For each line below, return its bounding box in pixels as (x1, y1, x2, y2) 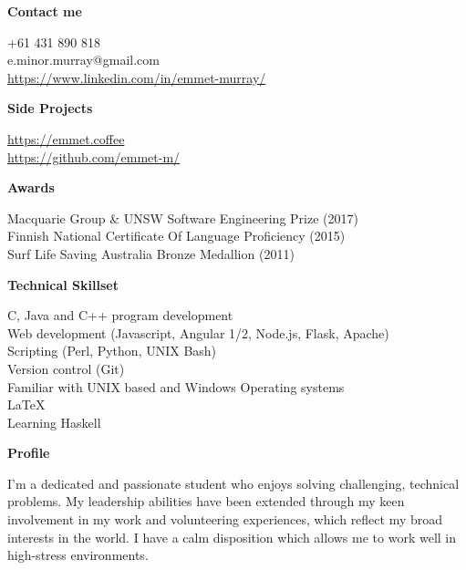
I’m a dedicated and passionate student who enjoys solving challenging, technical (7, 473, 460, 492)
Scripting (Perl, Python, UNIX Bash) (7, 341, 217, 360)
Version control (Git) (7, 358, 125, 378)
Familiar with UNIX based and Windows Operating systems (7, 377, 345, 396)
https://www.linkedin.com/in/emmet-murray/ (7, 67, 266, 87)
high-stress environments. (7, 545, 149, 565)
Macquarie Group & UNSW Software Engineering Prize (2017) (7, 208, 358, 227)
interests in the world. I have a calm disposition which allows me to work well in (7, 527, 457, 546)
